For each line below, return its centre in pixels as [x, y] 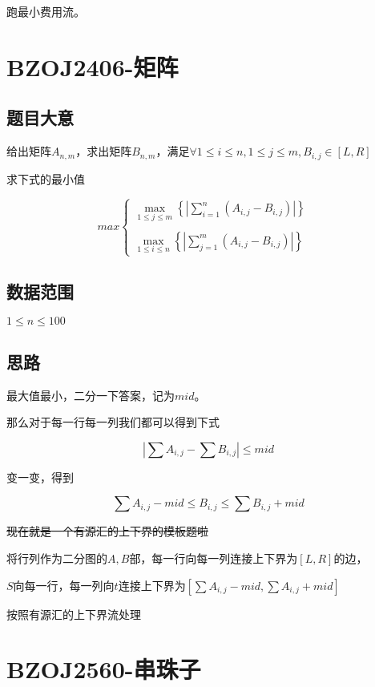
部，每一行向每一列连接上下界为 [214, 558]
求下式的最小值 [46, 178]
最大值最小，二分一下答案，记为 [91, 395]
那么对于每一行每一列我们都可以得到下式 [113, 422]
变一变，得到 [40, 477]
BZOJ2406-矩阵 [93, 66]
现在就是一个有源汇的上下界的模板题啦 [107, 531]
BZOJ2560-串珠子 [104, 669]
